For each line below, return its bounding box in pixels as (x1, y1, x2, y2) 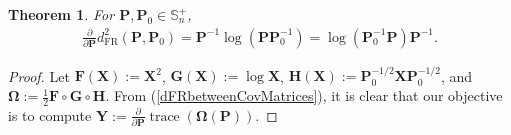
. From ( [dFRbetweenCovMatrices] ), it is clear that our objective (105, 85, 503, 106)
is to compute (8, 104, 92, 125)
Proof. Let (8, 65, 70, 86)
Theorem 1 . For (8, 4, 115, 24)
